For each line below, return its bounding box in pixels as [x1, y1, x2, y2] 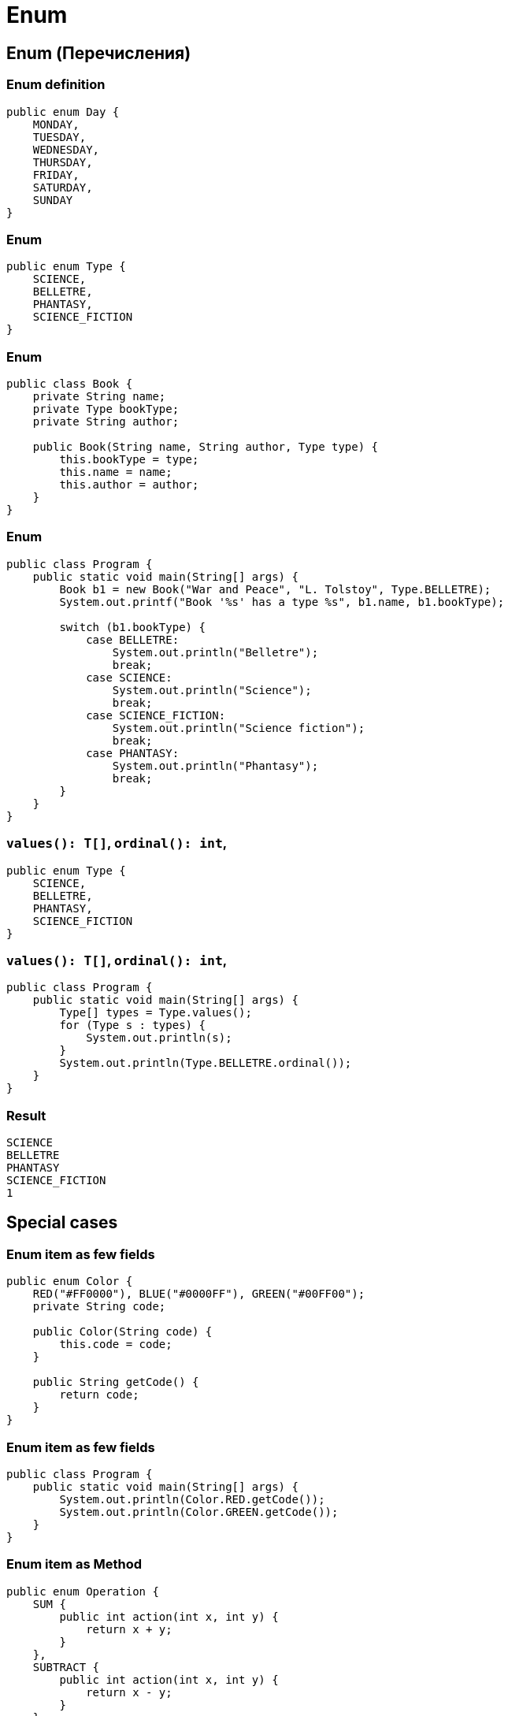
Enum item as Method [6, 1556, 143, 1573]
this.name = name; [59, 466, 172, 479]
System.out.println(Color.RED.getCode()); [59, 1493, 325, 1506]
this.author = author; [59, 478, 199, 492]
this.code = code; [59, 1338, 172, 1351]
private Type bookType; [32, 403, 180, 416]
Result [6, 1107, 46, 1124]
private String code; [32, 1300, 166, 1313]
